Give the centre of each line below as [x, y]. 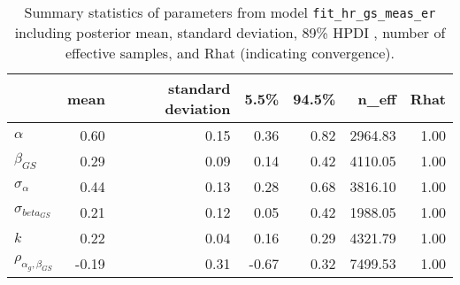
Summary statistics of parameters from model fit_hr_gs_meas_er [230, 12]
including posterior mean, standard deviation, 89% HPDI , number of [230, 32]
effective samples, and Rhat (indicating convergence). [230, 53]
